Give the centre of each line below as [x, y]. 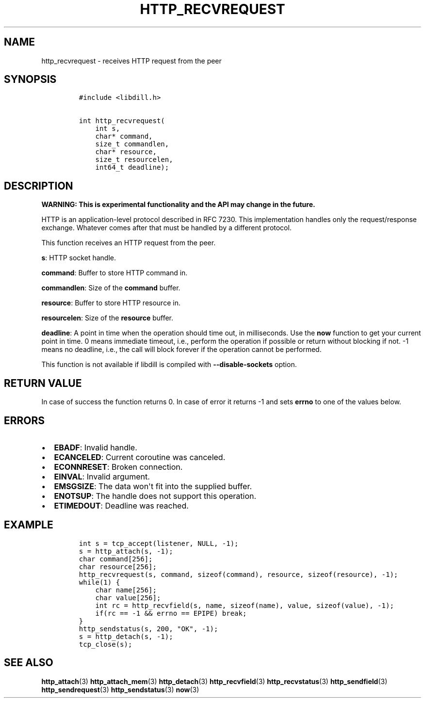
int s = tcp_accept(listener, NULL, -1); [159, 543]
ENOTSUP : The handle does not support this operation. [155, 496]
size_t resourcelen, [134, 160]
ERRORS [25, 420]
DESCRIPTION [39, 186]
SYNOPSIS [30, 80]
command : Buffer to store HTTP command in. [114, 273]
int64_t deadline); [132, 168]
